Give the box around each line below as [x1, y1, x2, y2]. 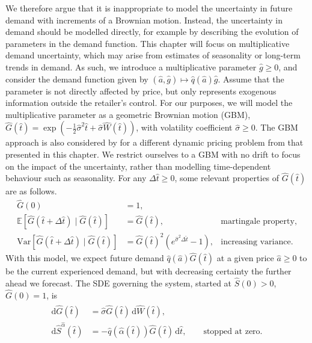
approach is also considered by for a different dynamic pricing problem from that [5, 136, 304, 149]
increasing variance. [221, 237, 293, 246]
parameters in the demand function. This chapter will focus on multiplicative [5, 37, 290, 49]
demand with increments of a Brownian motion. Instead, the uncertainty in [5, 13, 283, 26]
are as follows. [5, 185, 57, 197]
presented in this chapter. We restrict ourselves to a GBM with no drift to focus [5, 147, 301, 160]
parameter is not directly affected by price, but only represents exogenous [5, 84, 277, 97]
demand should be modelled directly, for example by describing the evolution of [5, 25, 299, 38]
